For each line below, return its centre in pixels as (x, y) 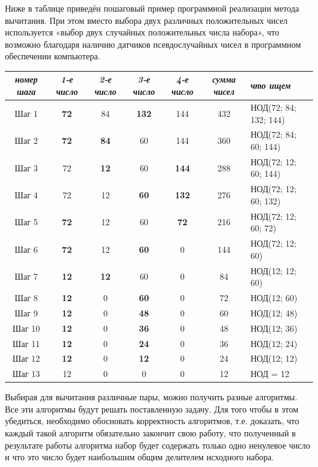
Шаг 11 (26, 343)
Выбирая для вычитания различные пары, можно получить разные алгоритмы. (151, 397)
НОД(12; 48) (274, 312)
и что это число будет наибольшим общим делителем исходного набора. (139, 457)
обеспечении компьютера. (53, 56)
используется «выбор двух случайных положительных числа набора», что (142, 32)
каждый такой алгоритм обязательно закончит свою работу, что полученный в (150, 433)
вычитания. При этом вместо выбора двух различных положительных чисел (146, 20)
